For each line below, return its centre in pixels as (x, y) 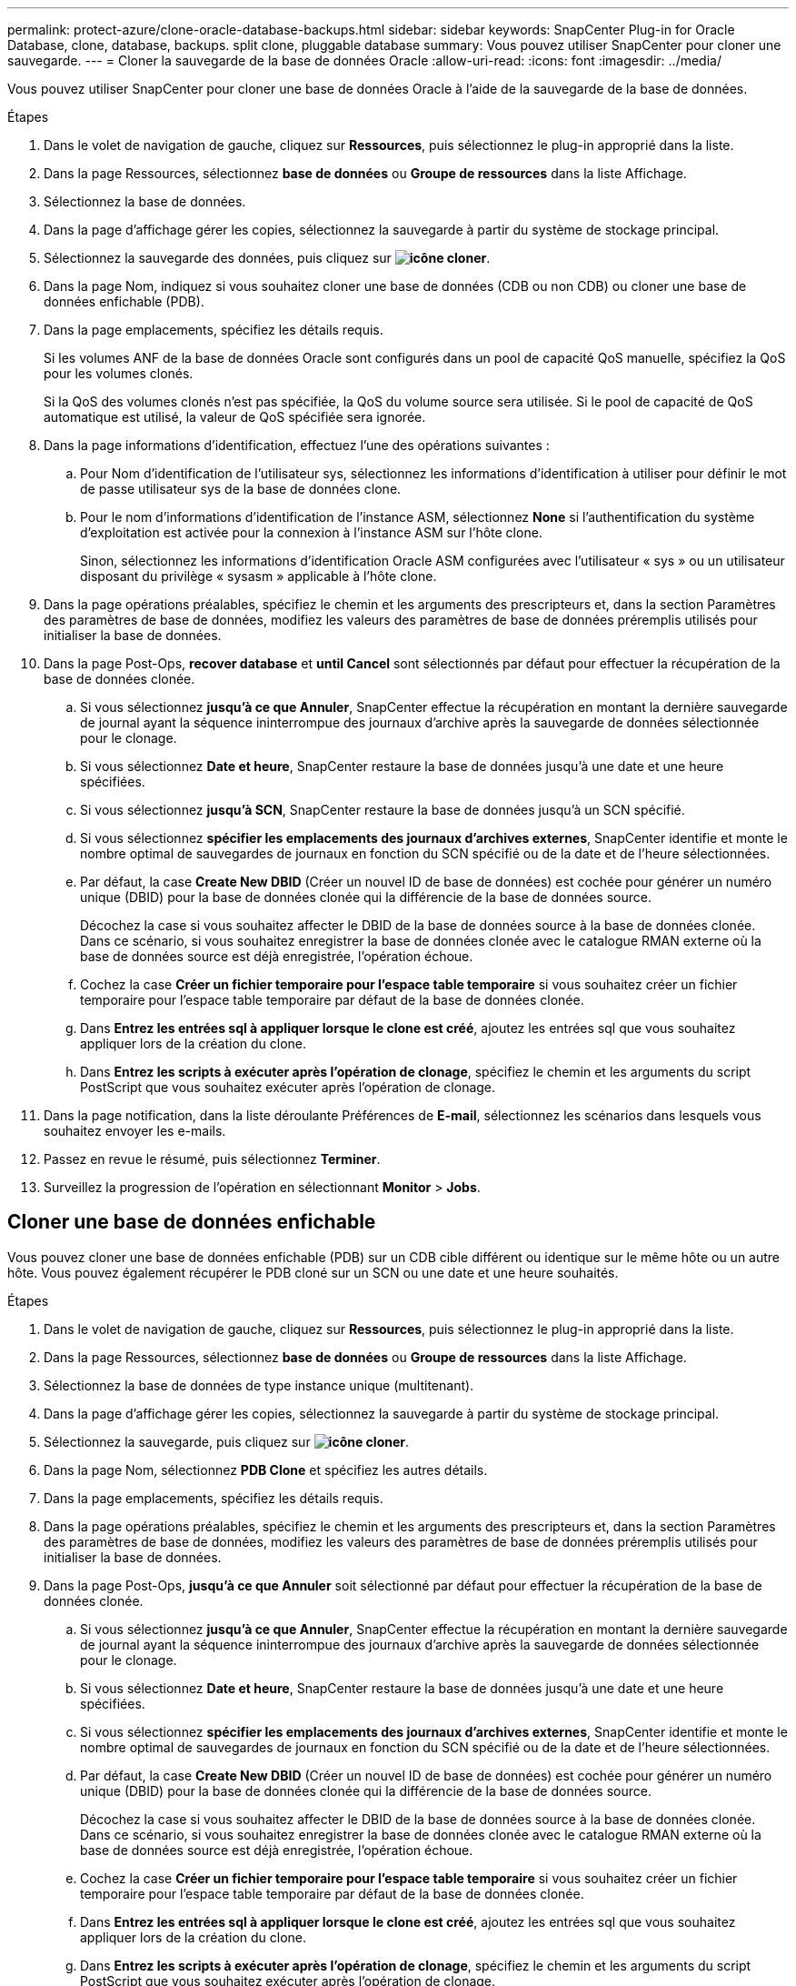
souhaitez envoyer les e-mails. (135, 1131)
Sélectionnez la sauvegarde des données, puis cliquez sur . (267, 258)
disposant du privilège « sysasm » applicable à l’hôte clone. (259, 576)
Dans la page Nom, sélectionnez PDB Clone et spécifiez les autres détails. (266, 1469)
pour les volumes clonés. (119, 373)
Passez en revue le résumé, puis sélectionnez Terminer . (212, 1159)
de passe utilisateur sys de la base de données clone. (241, 489)
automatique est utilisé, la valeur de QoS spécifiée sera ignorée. (235, 417)
